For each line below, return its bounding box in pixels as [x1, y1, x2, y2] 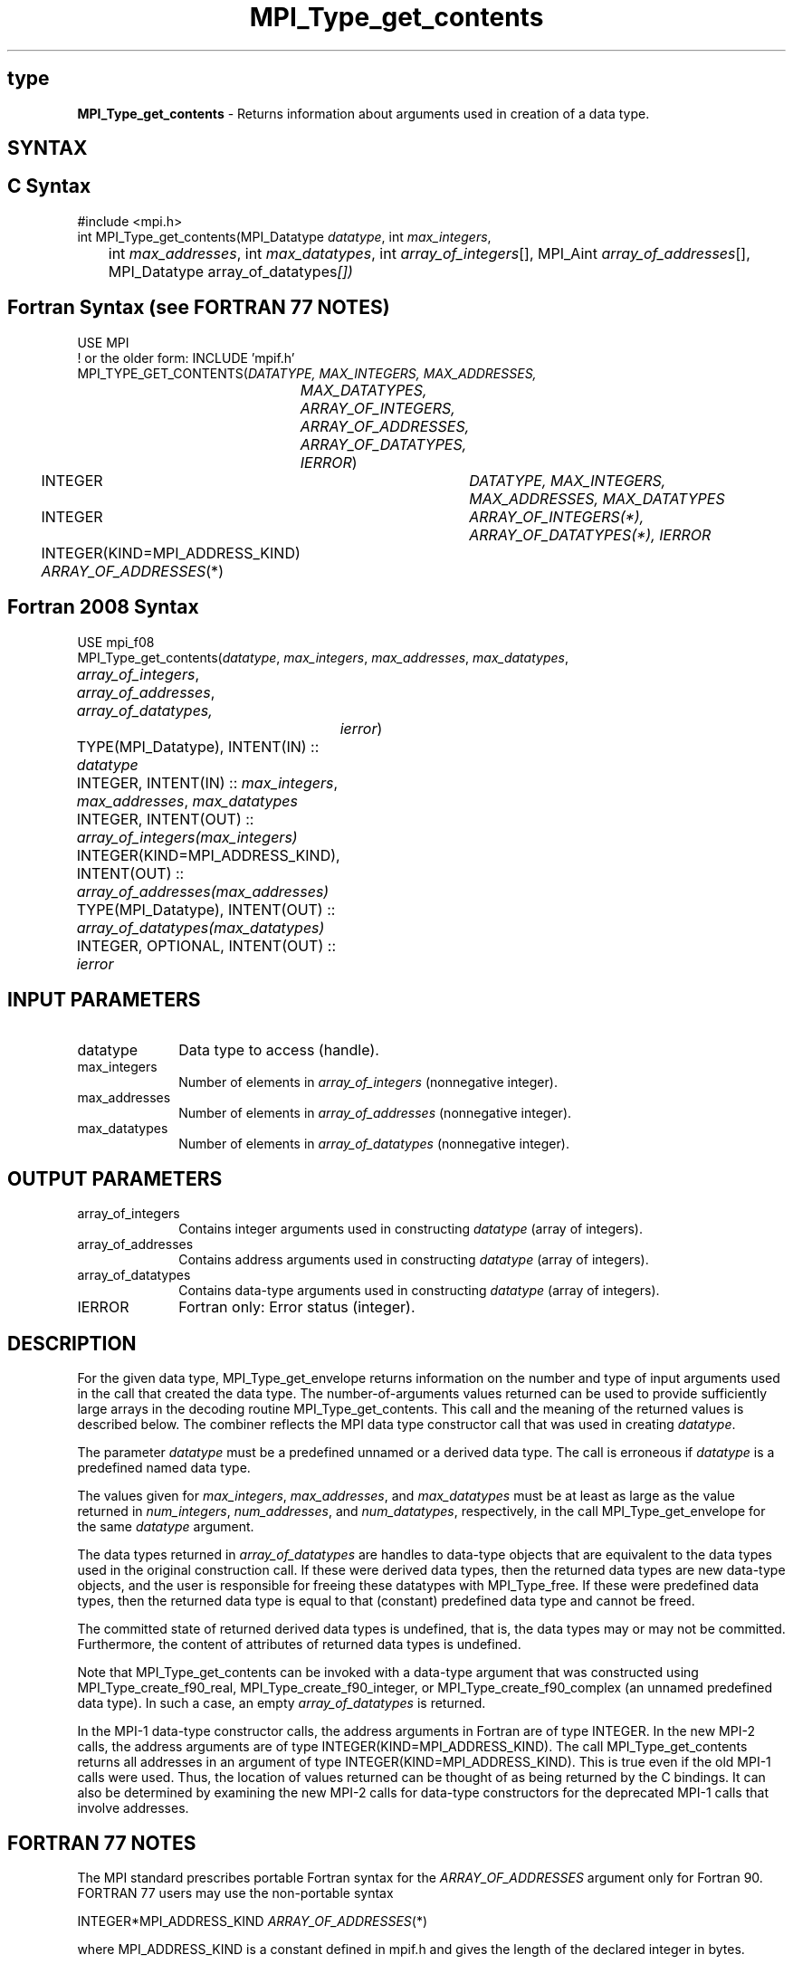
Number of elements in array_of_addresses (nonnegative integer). [178, 1105, 572, 1121]
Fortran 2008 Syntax [7, 596, 199, 619]
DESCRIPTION [7, 1331, 137, 1355]
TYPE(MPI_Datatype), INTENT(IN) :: [76, 737, 320, 756]
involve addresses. [77, 1800, 189, 1816]
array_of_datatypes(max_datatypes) [76, 918, 325, 937]
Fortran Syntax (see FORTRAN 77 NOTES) [7, 296, 390, 319]
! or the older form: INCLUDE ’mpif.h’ [77, 349, 295, 366]
